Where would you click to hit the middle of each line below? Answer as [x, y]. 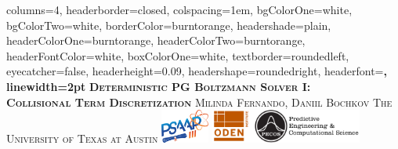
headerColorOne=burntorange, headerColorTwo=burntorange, [156, 40]
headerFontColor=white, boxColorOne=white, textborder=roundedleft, [178, 55]
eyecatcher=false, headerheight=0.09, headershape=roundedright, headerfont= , [197, 71]
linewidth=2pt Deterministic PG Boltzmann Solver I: [159, 86]
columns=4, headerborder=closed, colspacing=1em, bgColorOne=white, [179, 9]
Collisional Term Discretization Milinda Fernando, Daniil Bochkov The [199, 102]
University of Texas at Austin [82, 138]
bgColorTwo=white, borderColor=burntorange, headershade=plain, [169, 25]
